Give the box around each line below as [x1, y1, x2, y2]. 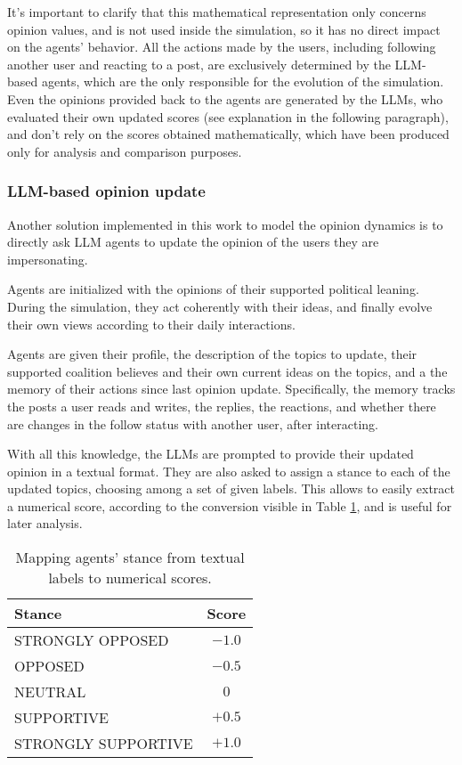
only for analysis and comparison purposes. [7, 142, 242, 160]
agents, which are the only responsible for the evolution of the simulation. [41, 72, 444, 91]
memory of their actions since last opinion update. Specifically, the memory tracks [7, 379, 456, 398]
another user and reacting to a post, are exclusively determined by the [7, 54, 391, 73]
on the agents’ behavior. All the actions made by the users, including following [7, 37, 436, 56]
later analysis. [7, 514, 83, 533]
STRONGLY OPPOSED [14, 630, 169, 651]
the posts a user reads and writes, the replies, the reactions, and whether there [7, 396, 436, 415]
